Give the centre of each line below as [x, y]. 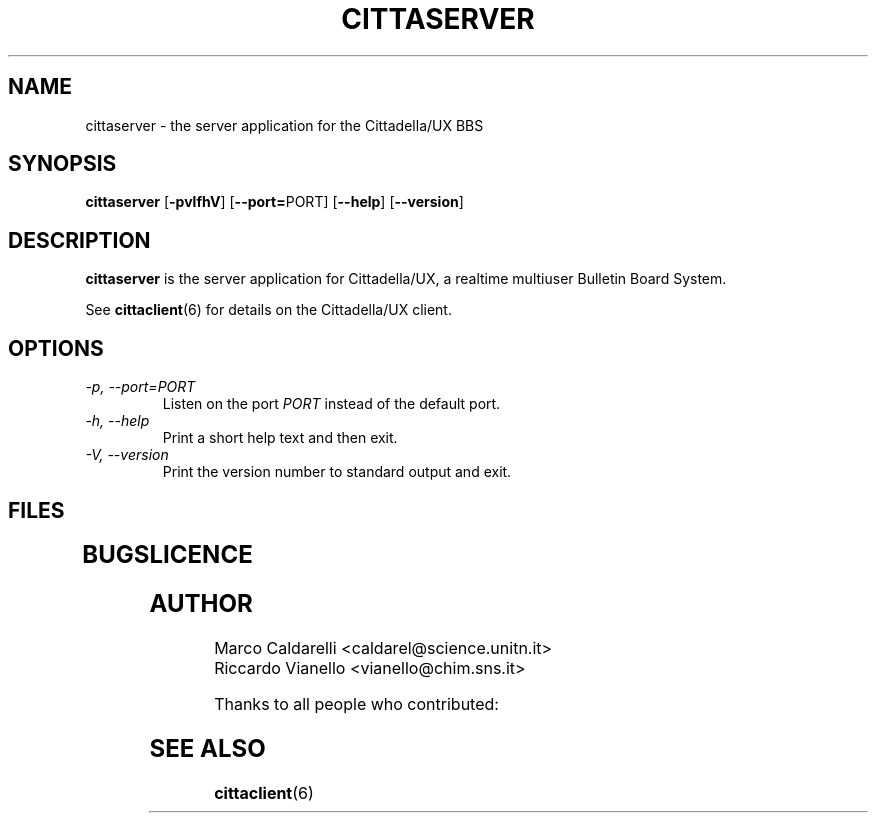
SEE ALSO [207, 748]
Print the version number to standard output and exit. [337, 472]
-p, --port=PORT [140, 387]
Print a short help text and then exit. [280, 438]
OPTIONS [56, 348]
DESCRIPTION [79, 240]
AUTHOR [201, 603]
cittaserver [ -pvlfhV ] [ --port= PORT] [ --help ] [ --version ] [274, 202]
